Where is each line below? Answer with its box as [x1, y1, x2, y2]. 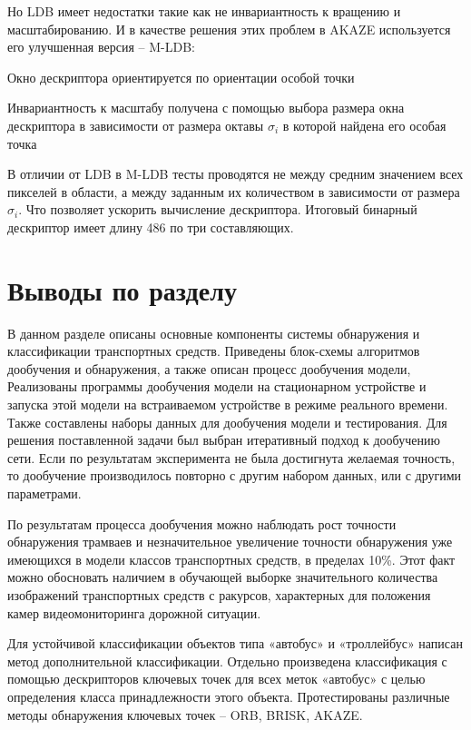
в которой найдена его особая [282, 115, 446, 134]
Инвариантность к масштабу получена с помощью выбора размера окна [7, 98, 405, 117]
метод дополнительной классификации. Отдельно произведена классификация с [7, 651, 447, 670]
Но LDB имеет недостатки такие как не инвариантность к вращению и [7, 2, 401, 20]
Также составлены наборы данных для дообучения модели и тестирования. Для [7, 412, 447, 431]
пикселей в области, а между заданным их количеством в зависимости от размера [7, 182, 460, 201]
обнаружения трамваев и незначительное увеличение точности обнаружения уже [7, 532, 453, 551]
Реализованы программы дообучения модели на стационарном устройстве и [7, 377, 427, 396]
